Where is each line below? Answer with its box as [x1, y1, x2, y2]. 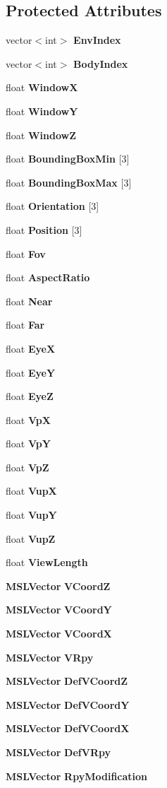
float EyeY [6, 365, 56, 380]
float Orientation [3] [6, 199, 99, 213]
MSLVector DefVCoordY [6, 697, 130, 712]
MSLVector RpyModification [6, 768, 148, 783]
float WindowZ [6, 127, 76, 142]
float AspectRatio [6, 270, 90, 285]
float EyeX [6, 341, 56, 355]
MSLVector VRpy [6, 649, 94, 664]
